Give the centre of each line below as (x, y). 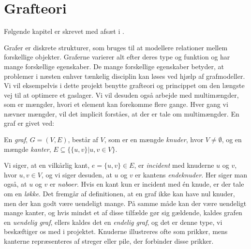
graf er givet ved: (29, 123)
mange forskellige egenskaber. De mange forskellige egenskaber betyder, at (114, 66)
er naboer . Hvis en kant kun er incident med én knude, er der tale (147, 184)
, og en (232, 139)
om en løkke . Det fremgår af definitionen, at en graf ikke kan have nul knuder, (119, 194)
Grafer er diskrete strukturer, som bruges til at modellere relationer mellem (116, 47)
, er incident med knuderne (174, 165)
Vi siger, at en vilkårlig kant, (47, 165)
